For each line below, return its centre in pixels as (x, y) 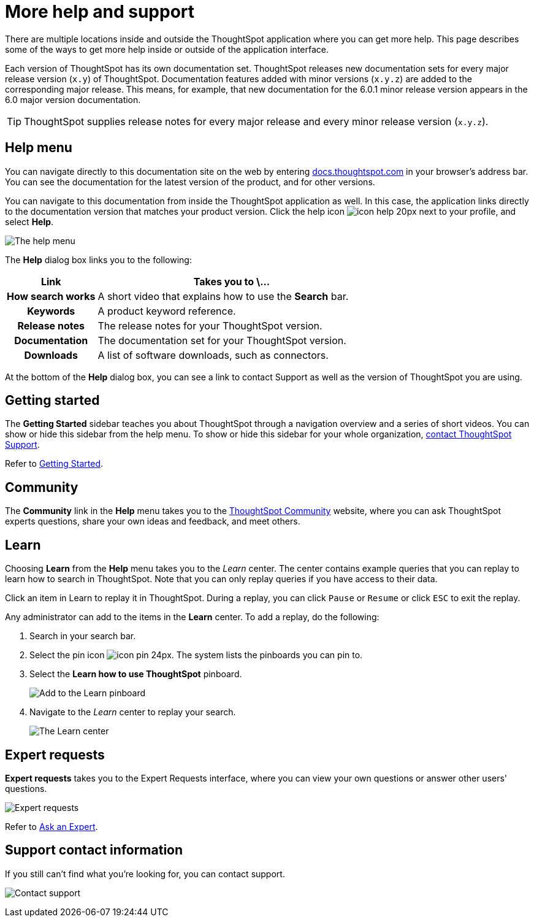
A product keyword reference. (167, 311)
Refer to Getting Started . (54, 464)
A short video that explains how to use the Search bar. (223, 296)
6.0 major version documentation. (73, 99)
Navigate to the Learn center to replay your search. (133, 712)
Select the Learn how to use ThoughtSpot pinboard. (136, 674)
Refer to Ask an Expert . (51, 826)
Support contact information (94, 850)
